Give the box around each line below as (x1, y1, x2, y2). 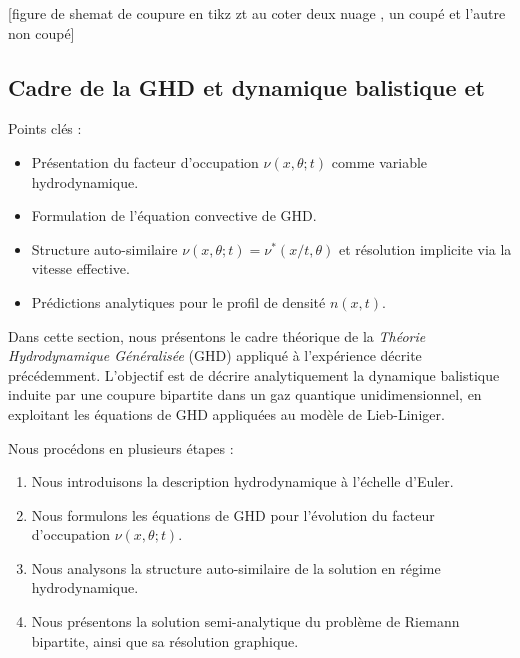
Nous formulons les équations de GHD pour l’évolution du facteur (31, 504, 435, 525)
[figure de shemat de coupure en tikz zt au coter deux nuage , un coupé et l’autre (8, 3, 506, 23)
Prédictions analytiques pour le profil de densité (31, 291, 326, 312)
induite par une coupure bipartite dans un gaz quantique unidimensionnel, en (8, 384, 482, 405)
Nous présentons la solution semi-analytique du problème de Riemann (31, 611, 460, 632)
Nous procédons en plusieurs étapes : (8, 437, 234, 458)
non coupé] (8, 22, 75, 43)
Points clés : (8, 118, 82, 139)
